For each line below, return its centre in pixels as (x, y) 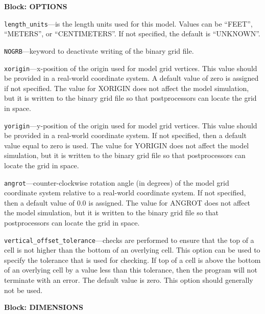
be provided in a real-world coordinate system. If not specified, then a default (125, 135)
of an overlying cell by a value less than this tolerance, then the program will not (131, 270)
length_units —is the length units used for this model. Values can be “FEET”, (128, 23)
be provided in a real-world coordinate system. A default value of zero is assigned (131, 78)
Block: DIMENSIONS (44, 307)
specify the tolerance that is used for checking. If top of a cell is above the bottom (132, 260)
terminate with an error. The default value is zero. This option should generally (129, 280)
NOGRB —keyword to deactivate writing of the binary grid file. (99, 50)
